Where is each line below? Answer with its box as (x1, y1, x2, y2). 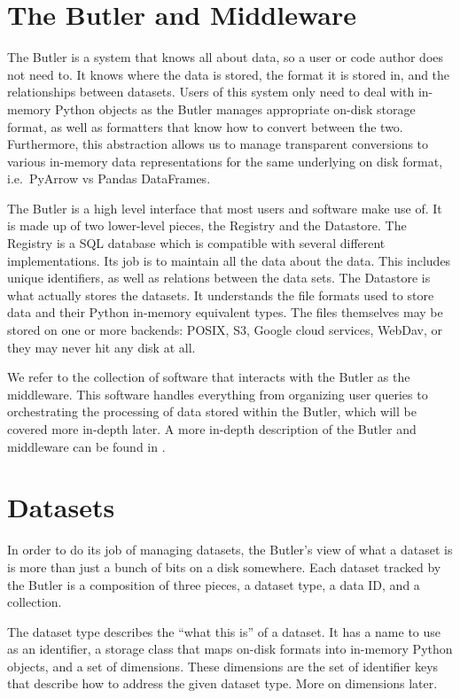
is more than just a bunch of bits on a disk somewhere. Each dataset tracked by (7, 557, 441, 576)
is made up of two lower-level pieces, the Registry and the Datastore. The (7, 216, 407, 235)
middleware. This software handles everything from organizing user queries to (7, 384, 428, 403)
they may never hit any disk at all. (7, 337, 196, 356)
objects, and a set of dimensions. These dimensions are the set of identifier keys (7, 656, 439, 675)
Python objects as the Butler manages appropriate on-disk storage (55, 99, 416, 118)
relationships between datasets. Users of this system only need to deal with (7, 82, 415, 101)
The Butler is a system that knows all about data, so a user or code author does (7, 48, 444, 66)
